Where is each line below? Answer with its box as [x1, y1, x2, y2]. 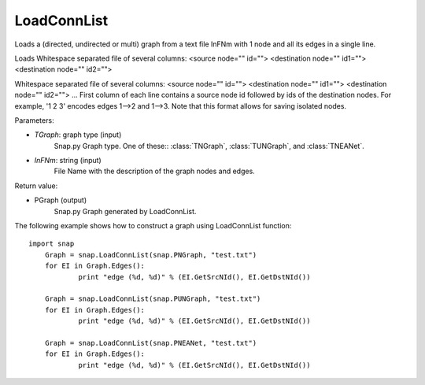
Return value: [14, 181, 58, 191]
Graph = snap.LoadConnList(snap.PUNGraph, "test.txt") [44, 294, 261, 303]
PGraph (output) [34, 195, 87, 205]
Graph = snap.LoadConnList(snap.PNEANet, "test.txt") [44, 339, 257, 347]
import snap [28, 239, 75, 248]
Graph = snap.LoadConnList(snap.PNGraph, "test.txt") [44, 250, 257, 259]
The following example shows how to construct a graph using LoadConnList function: [14, 221, 292, 231]
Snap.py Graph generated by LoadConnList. [54, 206, 197, 216]
